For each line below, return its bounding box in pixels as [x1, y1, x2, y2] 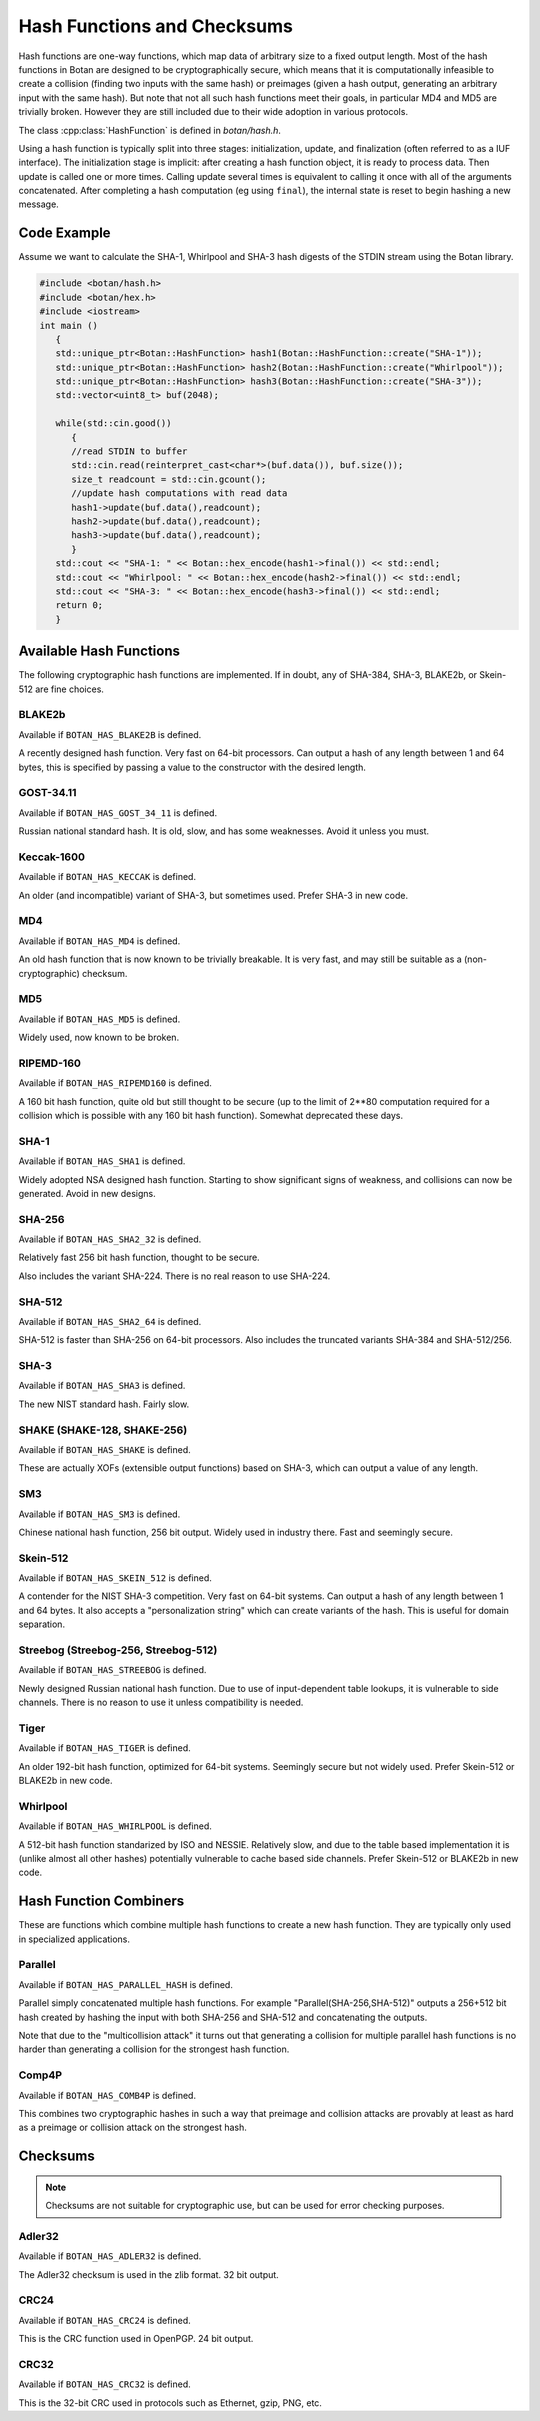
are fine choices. [35, 683, 105, 695]
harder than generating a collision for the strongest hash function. [18, 2043, 290, 2055]
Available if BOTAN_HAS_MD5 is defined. [18, 1013, 181, 1025]
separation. [18, 1618, 65, 1630]
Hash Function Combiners [18, 1893, 185, 1910]
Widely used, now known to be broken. [18, 1031, 180, 1044]
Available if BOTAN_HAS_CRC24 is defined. [18, 2314, 192, 2326]
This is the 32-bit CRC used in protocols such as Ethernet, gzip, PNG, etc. [18, 2396, 322, 2409]
